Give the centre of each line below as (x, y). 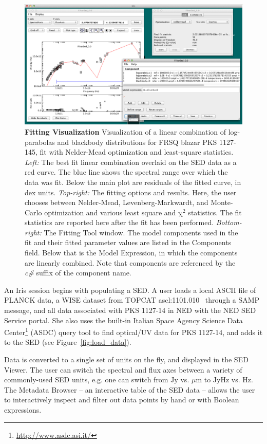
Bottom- (229, 222)
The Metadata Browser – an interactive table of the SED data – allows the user (130, 389)
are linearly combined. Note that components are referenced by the (130, 262)
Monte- (222, 202)
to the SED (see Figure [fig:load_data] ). (68, 342)
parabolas (40, 142)
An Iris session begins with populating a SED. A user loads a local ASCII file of (130, 290)
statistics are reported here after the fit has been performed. (119, 222)
